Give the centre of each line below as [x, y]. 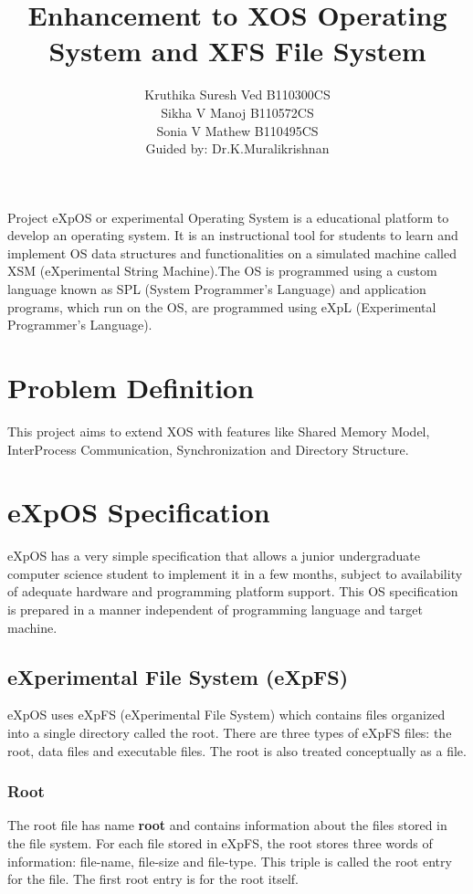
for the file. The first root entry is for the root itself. [153, 879]
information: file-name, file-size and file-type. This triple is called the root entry [230, 861]
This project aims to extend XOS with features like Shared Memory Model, [219, 431]
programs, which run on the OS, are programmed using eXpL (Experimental [222, 306]
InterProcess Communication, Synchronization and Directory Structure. [208, 449]
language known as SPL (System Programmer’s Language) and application [217, 289]
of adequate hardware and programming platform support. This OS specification [233, 591]
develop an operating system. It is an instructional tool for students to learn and [233, 235]
